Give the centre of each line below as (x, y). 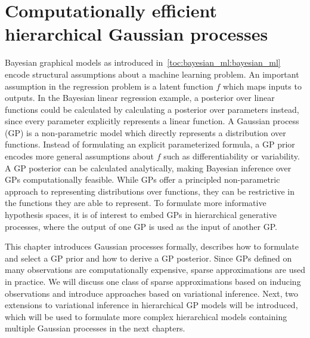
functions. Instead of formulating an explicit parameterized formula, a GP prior (150, 144)
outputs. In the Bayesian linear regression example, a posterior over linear (140, 98)
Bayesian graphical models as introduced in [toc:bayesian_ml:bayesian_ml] (143, 62)
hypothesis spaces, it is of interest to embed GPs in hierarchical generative (141, 215)
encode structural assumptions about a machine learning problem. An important (152, 74)
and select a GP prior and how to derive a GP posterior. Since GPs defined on (148, 258)
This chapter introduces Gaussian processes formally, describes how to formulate (152, 246)
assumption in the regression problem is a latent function (109, 86)
